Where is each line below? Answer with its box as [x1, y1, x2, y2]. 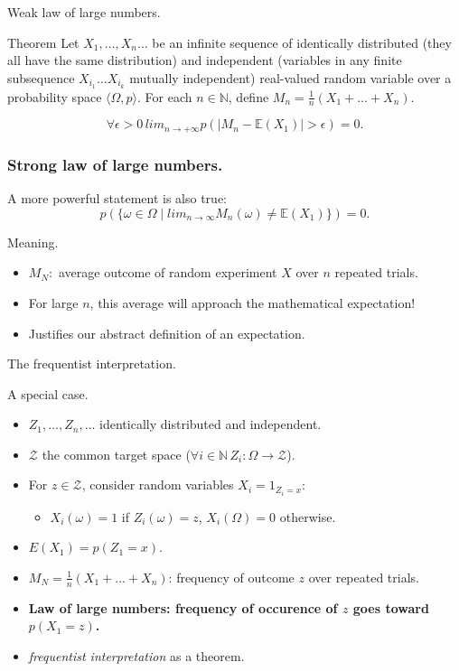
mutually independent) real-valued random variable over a [129, 68, 452, 87]
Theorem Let [7, 33, 80, 51]
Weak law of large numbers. [7, 3, 161, 21]
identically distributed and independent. [99, 415, 322, 433]
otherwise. [279, 507, 336, 526]
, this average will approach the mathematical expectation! [89, 293, 416, 312]
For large [28, 293, 79, 312]
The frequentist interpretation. [7, 354, 176, 373]
